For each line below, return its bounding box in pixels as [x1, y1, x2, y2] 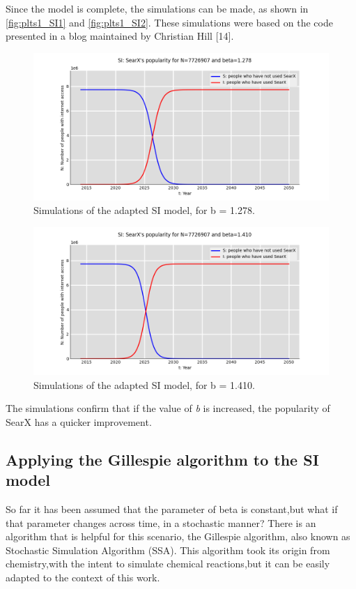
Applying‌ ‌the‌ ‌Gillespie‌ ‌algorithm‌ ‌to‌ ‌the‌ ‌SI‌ [6, 448, 319, 470]
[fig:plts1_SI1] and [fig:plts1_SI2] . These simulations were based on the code [6, 15, 333, 29]
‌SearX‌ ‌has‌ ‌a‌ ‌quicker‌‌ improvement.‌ [6, 414, 152, 429]
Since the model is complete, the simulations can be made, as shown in [6, 1, 309, 15]
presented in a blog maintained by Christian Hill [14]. [6, 29, 234, 43]
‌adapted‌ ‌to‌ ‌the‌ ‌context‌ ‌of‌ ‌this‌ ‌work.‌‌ [6, 569, 160, 584]
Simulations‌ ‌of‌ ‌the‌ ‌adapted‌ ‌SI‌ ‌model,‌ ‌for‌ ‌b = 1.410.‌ [33, 377, 255, 392]
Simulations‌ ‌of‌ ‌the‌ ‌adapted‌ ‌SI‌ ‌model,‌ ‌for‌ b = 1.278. [33, 203, 255, 217]
